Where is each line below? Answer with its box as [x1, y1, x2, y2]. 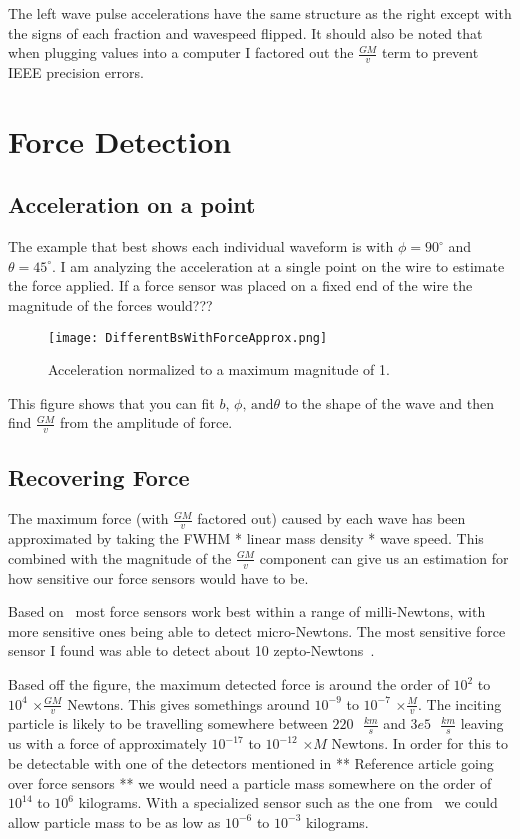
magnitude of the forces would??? [8, 294, 213, 315]
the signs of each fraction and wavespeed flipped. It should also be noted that [8, 22, 483, 43]
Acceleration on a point [8, 189, 256, 220]
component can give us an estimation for [259, 547, 509, 568]
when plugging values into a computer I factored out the [8, 42, 354, 63]
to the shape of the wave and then [284, 392, 495, 413]
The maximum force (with [8, 508, 169, 529]
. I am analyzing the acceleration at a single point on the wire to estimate [52, 255, 505, 276]
